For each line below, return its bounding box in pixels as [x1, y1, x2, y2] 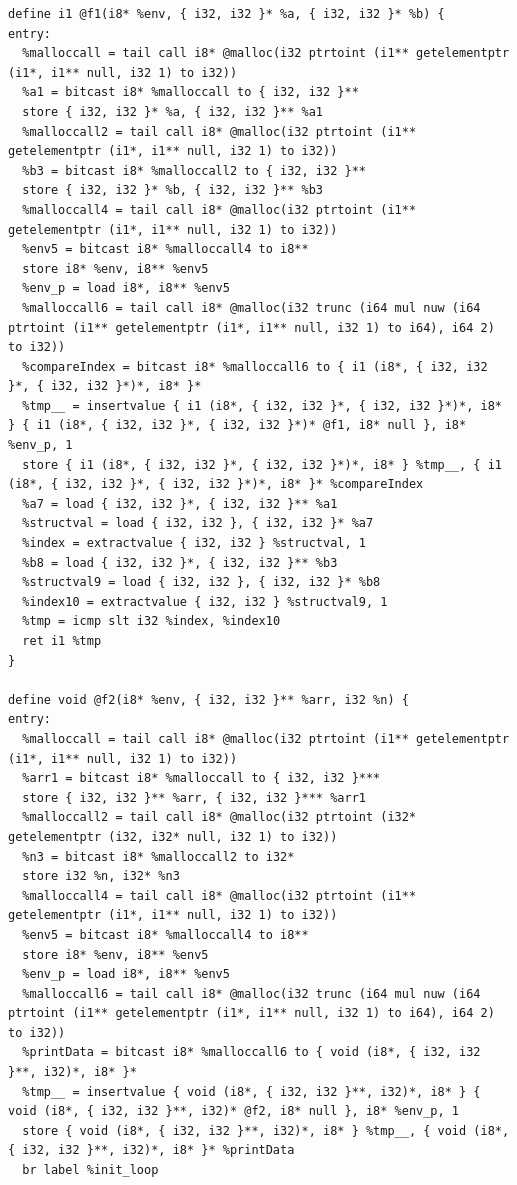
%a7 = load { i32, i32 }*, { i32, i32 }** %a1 [22, 496, 338, 511]
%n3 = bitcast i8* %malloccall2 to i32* [22, 849, 295, 864]
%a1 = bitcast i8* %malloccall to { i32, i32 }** [22, 85, 359, 100]
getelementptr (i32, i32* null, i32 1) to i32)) [8, 829, 338, 844]
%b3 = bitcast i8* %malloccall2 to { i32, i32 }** [22, 163, 366, 178]
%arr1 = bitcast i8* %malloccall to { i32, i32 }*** [22, 771, 381, 786]
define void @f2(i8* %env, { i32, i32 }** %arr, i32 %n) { [8, 692, 409, 707]
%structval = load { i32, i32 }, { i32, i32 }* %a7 [22, 516, 374, 531]
